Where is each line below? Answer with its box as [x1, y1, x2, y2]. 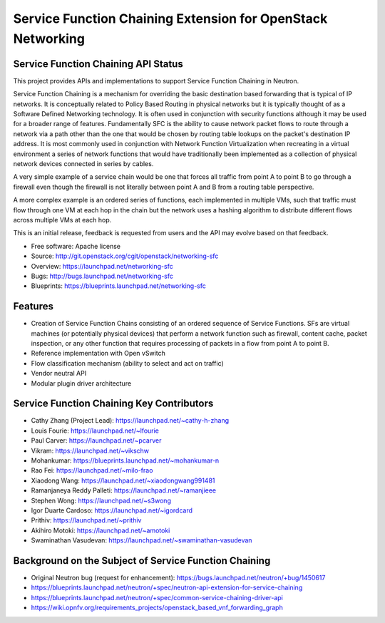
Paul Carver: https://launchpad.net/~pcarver [31, 436, 162, 445]
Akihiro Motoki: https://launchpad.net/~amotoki [31, 526, 170, 535]
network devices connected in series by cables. [13, 159, 154, 168]
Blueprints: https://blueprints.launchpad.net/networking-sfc [31, 282, 207, 290]
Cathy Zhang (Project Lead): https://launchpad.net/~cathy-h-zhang [31, 416, 230, 425]
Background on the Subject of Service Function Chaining [13, 555, 271, 567]
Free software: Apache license [31, 242, 121, 250]
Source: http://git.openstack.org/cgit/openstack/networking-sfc [31, 252, 219, 260]
